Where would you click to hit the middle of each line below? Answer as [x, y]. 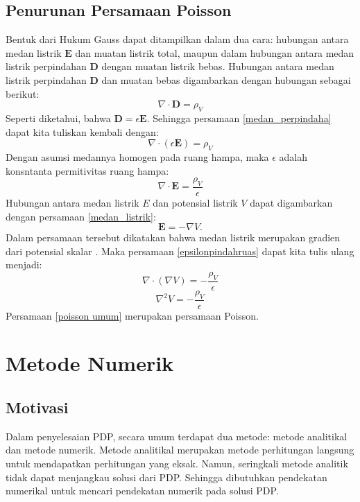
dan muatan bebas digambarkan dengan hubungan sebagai [226, 79]
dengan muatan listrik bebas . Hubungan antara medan [218, 66]
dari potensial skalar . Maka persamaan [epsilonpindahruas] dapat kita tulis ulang [180, 251]
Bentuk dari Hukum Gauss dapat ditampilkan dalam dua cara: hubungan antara [177, 39]
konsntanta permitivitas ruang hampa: [87, 170]
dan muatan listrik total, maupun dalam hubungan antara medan [215, 52]
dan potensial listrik [195, 202]
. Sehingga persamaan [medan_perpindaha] [239, 118]
